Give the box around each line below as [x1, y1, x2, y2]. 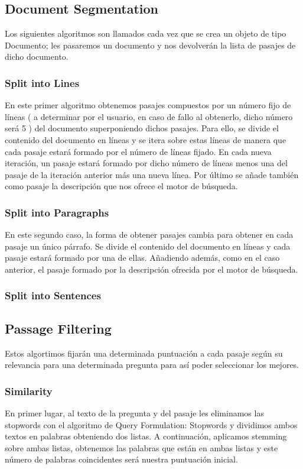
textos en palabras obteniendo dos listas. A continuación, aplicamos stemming [5, 430, 287, 442]
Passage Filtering [5, 319, 112, 337]
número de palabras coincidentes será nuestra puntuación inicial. [5, 453, 238, 465]
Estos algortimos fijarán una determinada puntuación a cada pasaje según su [5, 347, 283, 359]
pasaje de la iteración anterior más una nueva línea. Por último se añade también [5, 168, 299, 180]
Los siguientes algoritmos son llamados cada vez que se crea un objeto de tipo [5, 27, 286, 40]
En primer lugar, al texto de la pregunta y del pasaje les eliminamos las [5, 407, 264, 419]
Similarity [5, 383, 53, 398]
